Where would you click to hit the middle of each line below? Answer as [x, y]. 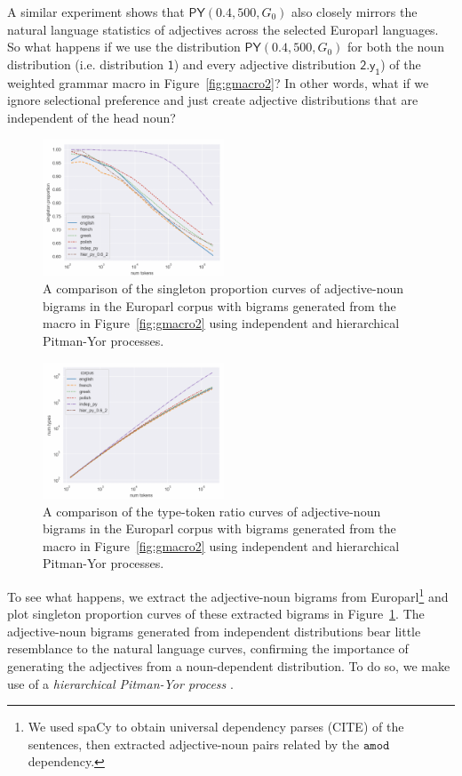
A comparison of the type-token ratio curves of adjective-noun [212, 511]
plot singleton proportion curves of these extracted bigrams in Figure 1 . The [216, 614]
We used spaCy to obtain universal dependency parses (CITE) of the [216, 727]
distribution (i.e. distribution [86, 64]
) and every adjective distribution [265, 64]
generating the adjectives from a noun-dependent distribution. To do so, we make [229, 665]
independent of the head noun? [92, 117]
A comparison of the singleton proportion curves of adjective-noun [223, 288]
